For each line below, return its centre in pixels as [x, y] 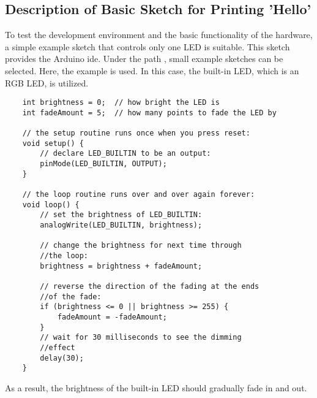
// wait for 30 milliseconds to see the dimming [141, 338]
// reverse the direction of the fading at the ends [150, 286]
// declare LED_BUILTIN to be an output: [125, 154]
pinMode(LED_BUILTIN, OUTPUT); [103, 164]
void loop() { [51, 205]
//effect [58, 347]
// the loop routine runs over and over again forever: [139, 195]
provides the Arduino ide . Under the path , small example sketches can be [144, 59]
